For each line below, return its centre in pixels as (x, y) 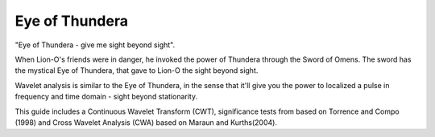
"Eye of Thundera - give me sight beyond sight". (95, 45)
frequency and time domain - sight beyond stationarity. (106, 97)
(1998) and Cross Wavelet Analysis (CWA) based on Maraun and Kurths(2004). (146, 122)
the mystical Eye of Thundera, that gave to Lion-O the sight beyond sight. (137, 71)
